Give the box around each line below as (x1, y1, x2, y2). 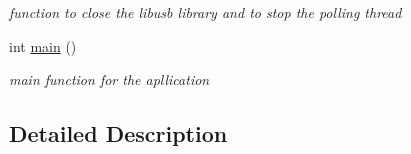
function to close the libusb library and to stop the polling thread (9, 2, 402, 22)
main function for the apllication (9, 69, 210, 90)
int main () (9, 35, 77, 56)
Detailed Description (9, 118, 228, 149)
